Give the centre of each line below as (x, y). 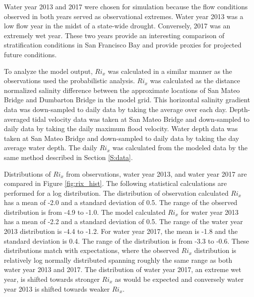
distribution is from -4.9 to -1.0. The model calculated (85, 212)
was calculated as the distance (195, 80)
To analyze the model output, (48, 71)
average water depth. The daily (51, 148)
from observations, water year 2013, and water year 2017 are (157, 173)
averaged (17, 119)
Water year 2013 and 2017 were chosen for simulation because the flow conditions (126, 6)
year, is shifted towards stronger (52, 279)
